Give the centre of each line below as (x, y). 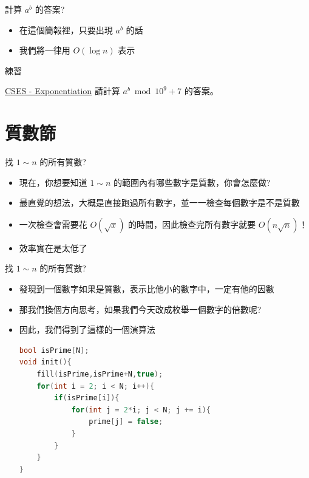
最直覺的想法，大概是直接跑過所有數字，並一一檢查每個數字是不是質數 (159, 203)
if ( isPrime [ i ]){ (87, 398)
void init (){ (45, 362)
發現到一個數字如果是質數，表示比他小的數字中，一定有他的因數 (147, 289)
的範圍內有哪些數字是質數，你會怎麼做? (192, 182)
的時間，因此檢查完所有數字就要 (192, 224)
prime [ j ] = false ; (126, 422)
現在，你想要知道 (53, 182)
